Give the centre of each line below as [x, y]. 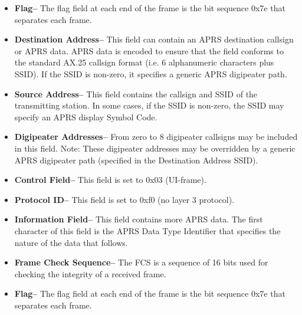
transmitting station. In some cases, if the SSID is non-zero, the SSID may [149, 105]
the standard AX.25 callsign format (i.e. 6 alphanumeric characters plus [144, 62]
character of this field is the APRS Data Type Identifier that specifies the [147, 230]
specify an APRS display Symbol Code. [86, 117]
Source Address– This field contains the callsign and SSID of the [136, 93]
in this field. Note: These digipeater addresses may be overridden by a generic [155, 148]
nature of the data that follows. [71, 242]
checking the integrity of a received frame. [90, 273]
